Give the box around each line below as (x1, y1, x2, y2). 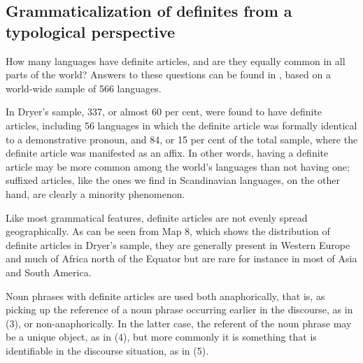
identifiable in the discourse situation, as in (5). (6, 343, 209, 357)
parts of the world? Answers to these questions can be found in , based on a (6, 67, 331, 82)
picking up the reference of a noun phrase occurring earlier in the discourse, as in (6, 302, 353, 317)
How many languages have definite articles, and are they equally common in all (6, 53, 346, 68)
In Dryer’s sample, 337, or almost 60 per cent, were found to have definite (6, 104, 322, 119)
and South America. (6, 264, 92, 279)
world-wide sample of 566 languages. (6, 80, 162, 95)
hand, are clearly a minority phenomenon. (6, 186, 185, 201)
